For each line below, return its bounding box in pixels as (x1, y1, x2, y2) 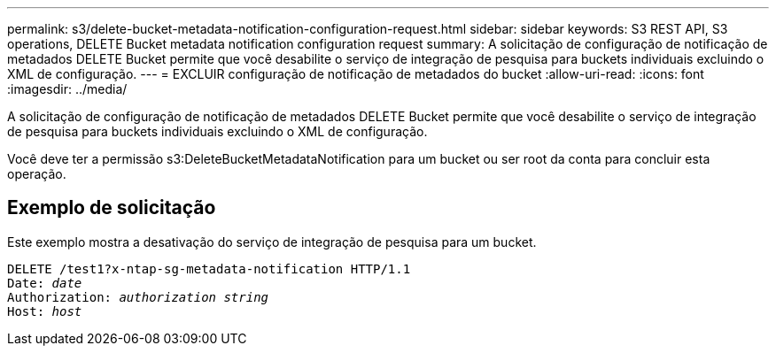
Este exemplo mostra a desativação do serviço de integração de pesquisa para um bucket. (7, 234, 537, 249)
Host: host (7, 303, 82, 318)
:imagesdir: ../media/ (7, 81, 128, 96)
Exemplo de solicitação (7, 196, 216, 219)
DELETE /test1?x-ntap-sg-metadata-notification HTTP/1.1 (7, 261, 411, 276)
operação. (7, 166, 66, 181)
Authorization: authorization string (7, 289, 269, 304)
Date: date (7, 275, 82, 290)
